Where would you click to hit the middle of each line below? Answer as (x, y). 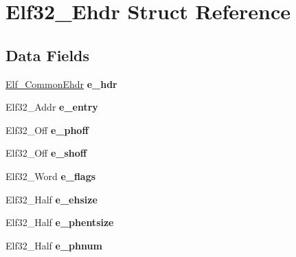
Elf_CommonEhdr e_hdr (61, 83)
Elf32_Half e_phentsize (60, 222)
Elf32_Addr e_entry (52, 107)
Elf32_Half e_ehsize (52, 199)
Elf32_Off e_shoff (46, 153)
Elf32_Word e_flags (51, 176)
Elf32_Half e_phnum (54, 245)
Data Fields (48, 55)
